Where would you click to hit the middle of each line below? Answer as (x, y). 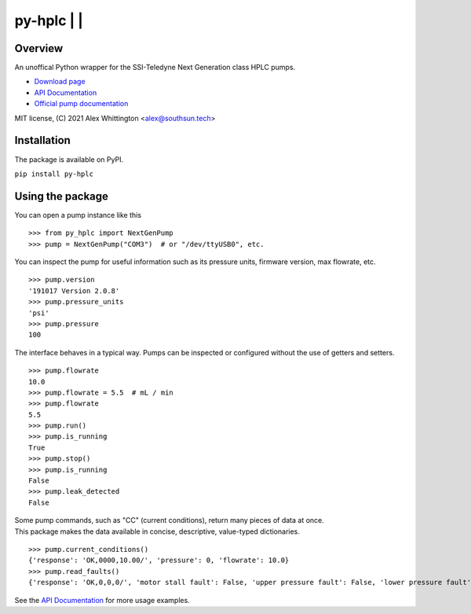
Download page (60, 82)
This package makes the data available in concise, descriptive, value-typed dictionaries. (157, 531)
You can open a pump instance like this (78, 215)
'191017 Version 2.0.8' (74, 290)
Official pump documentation (81, 104)
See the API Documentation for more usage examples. (102, 600)
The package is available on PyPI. (69, 159)
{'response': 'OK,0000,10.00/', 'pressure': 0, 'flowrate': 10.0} (159, 561)
